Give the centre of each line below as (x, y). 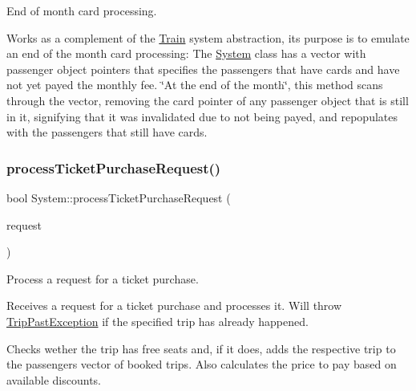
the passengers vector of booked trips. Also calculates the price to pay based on (202, 364)
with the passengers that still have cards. (107, 132)
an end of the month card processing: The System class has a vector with (186, 53)
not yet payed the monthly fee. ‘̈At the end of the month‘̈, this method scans (195, 85)
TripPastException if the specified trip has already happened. (158, 321)
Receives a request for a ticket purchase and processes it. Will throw (174, 305)
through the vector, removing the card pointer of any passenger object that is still (208, 100)
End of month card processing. (82, 10)
